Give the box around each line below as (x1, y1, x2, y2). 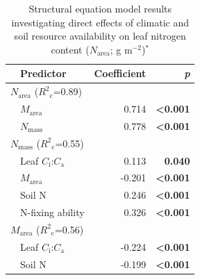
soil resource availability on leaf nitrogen (14, 28, 186, 43)
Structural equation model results (28, 1, 172, 15)
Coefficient (94, 66, 147, 81)
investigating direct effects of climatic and (11, 15, 190, 29)
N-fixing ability (20, 205, 85, 220)
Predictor (20, 66, 67, 81)
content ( (51, 42, 90, 56)
